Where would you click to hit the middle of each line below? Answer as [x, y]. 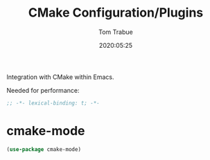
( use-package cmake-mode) [44, 149]
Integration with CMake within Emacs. [61, 77]
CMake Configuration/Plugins [116, 13]
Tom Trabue [116, 32]
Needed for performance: [43, 90]
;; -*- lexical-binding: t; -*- [53, 103]
